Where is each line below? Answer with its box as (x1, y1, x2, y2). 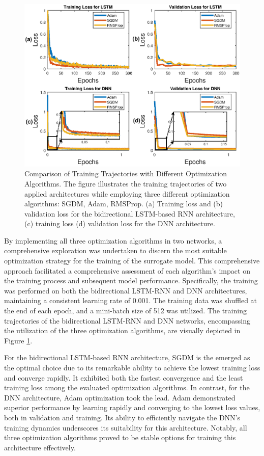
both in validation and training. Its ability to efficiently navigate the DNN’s (4, 412, 240, 422)
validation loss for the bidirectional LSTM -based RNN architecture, (24, 208, 235, 219)
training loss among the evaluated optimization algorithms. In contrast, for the (4, 382, 250, 393)
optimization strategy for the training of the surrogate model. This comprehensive (4, 255, 260, 266)
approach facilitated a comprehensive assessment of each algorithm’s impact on (4, 265, 250, 276)
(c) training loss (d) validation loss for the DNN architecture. (24, 218, 215, 229)
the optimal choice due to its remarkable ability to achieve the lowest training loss (4, 362, 260, 372)
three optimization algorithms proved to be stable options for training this (4, 432, 236, 443)
